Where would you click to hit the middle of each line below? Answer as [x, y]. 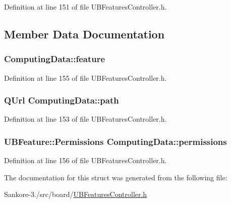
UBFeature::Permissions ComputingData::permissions [115, 141]
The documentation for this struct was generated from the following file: [116, 177]
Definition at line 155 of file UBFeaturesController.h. [85, 78]
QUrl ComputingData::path [62, 100]
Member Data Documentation [84, 34]
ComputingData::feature [55, 59]
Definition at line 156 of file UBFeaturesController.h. [85, 160]
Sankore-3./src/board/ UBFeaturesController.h [76, 194]
